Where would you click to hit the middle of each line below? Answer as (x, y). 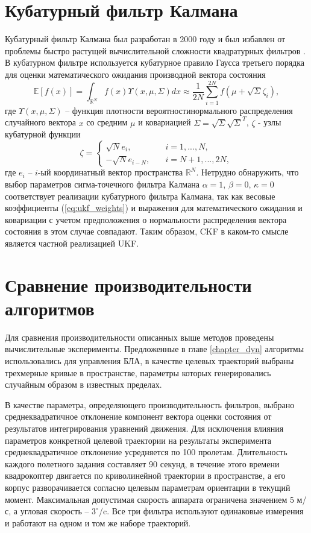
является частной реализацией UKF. (72, 243)
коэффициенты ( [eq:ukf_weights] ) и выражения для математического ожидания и (154, 208)
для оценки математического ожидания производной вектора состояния (135, 74)
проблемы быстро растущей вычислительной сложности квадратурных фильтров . (155, 50)
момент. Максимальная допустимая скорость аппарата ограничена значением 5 (149, 499)
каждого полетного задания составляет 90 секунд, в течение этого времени (142, 463)
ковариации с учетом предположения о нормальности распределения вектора (146, 219)
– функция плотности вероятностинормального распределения (179, 110)
